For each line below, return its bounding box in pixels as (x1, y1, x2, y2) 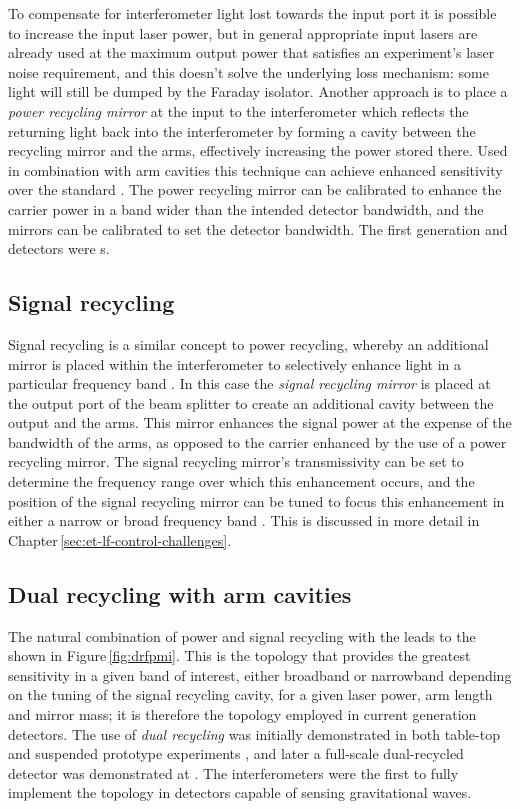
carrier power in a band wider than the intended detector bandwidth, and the (8, 198, 484, 219)
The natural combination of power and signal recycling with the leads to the (8, 625, 476, 646)
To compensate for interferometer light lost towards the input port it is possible (8, 3, 497, 23)
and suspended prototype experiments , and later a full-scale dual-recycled (8, 743, 464, 764)
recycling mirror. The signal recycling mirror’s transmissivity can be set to (8, 451, 464, 472)
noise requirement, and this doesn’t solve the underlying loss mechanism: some (8, 61, 489, 82)
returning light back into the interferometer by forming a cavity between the (8, 120, 476, 141)
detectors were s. (8, 238, 110, 259)
